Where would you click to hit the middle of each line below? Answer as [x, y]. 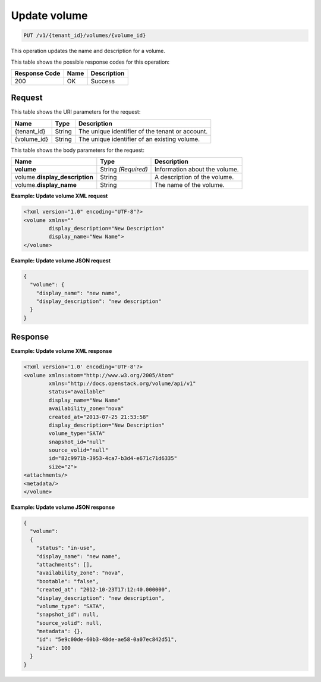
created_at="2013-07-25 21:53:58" [99, 417]
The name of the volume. [190, 185]
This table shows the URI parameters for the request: [76, 112]
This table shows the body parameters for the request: [78, 150]
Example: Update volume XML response [62, 351]
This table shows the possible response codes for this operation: [90, 62]
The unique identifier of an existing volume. [139, 139]
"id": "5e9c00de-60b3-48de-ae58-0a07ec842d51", [107, 639]
